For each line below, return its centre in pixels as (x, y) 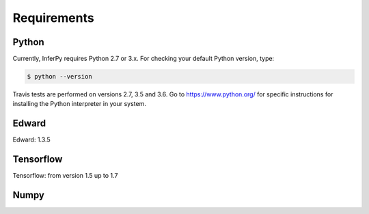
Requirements (54, 18)
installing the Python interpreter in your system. (79, 104)
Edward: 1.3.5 (31, 139)
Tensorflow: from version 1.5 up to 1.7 (65, 176)
